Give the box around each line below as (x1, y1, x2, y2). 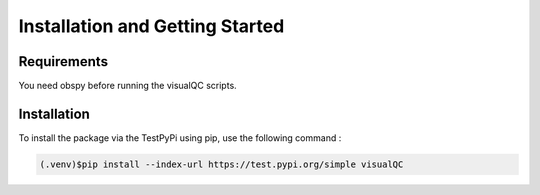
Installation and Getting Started (18, 15, 285, 37)
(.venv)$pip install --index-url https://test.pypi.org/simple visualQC (39, 158, 404, 170)
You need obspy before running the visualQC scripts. (18, 80, 237, 92)
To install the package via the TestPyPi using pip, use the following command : (18, 131, 342, 144)
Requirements (18, 53, 109, 70)
